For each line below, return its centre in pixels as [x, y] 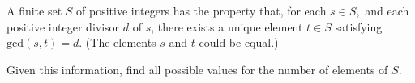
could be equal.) [239, 42]
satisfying [359, 26]
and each [387, 10]
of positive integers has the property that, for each [201, 10]
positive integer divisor [63, 26]
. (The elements [118, 42]
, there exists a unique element [227, 26]
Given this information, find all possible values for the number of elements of [197, 69]
